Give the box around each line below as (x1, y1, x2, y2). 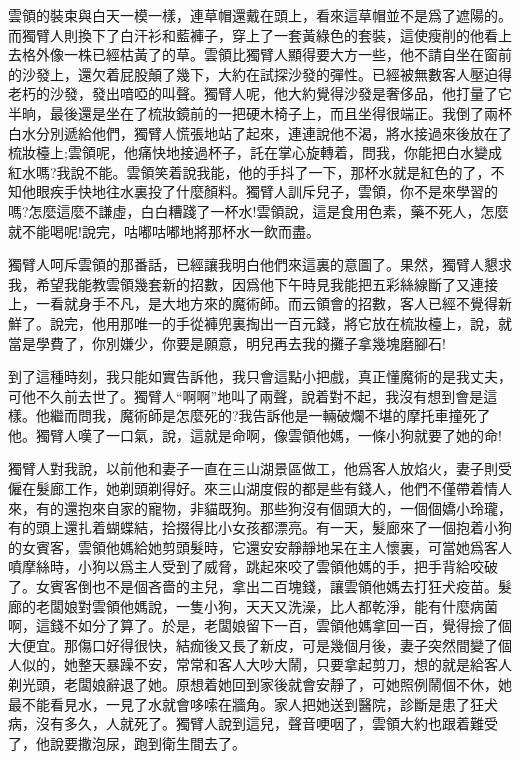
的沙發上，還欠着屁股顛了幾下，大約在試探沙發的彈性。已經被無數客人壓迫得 (8, 63, 512, 84)
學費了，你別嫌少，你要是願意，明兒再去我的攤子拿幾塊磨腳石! (35, 332, 446, 353)
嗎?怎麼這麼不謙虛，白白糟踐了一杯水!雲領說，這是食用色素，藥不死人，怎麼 (8, 200, 509, 221)
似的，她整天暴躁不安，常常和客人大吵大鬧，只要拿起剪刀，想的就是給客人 (21, 654, 512, 675)
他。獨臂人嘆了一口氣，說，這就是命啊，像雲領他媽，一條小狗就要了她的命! (8, 424, 502, 445)
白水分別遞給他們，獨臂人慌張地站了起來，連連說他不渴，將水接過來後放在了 (8, 122, 512, 143)
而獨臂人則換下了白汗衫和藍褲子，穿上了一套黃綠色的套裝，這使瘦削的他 (8, 24, 484, 45)
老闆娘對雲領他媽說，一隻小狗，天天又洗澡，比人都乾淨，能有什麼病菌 (35, 595, 498, 616)
